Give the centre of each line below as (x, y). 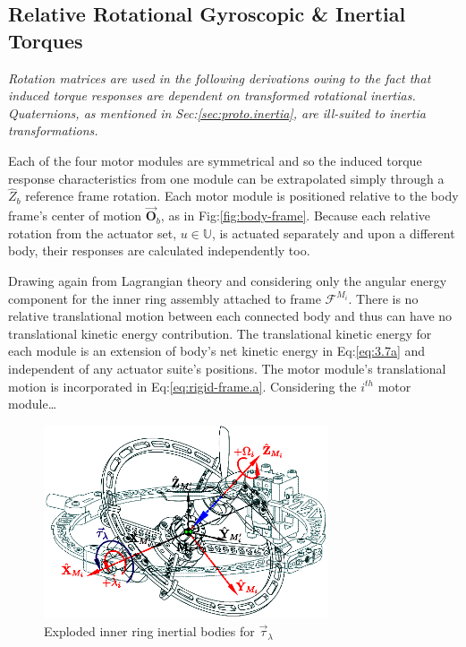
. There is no (383, 298)
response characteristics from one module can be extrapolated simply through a (226, 178)
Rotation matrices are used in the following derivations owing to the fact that (220, 78)
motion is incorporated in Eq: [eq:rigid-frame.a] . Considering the (182, 386)
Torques (46, 40)
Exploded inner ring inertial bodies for (149, 631)
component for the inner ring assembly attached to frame (165, 298)
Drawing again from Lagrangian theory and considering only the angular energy (228, 280)
